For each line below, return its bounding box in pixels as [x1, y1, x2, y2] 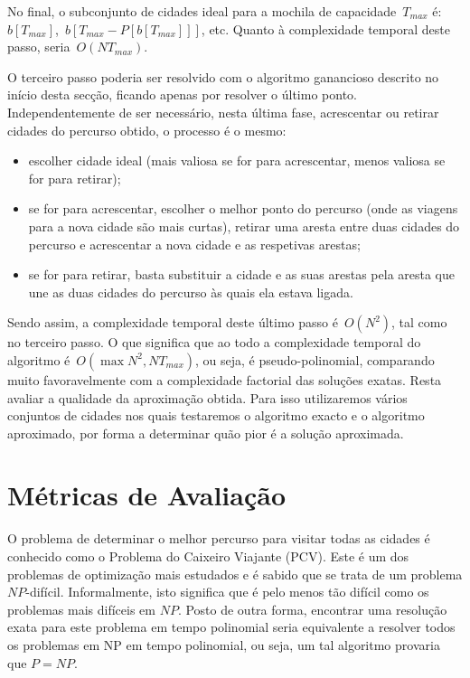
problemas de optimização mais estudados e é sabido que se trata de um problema [7, 564, 463, 583]
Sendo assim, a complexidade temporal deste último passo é [7, 313, 338, 332]
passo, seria [7, 37, 70, 56]
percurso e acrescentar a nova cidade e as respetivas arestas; [28, 234, 361, 253]
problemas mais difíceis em [7, 599, 155, 618]
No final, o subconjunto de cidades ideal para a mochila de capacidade [7, 2, 397, 20]
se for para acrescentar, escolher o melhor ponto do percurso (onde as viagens [28, 199, 458, 218]
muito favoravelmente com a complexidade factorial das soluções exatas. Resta [7, 370, 442, 389]
